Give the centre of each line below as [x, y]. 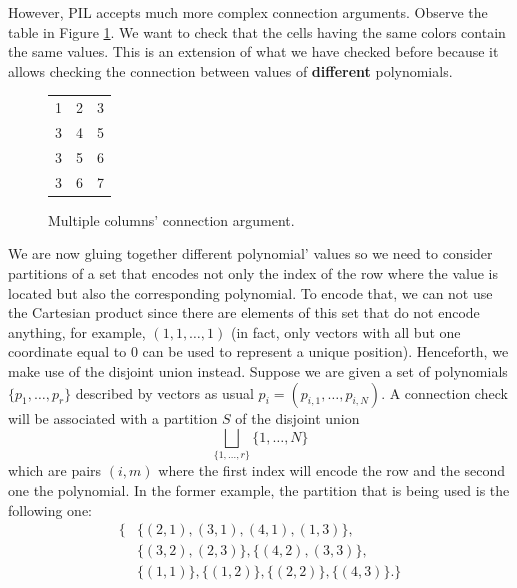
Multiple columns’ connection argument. [171, 219]
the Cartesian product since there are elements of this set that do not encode [244, 312]
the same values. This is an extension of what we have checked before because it [253, 51]
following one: [50, 509]
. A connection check [444, 392]
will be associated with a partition [113, 417]
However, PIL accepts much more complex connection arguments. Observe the [248, 12]
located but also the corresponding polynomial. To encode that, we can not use [250, 292]
